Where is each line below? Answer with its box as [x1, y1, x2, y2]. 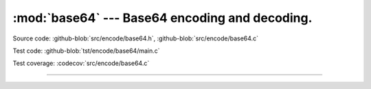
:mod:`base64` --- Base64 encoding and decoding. [12, 10, 313, 25]
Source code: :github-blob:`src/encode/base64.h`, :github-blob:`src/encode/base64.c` [12, 34, 259, 42]
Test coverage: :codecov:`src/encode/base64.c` [12, 59, 150, 68]
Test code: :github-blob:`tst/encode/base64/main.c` [12, 47, 161, 55]
